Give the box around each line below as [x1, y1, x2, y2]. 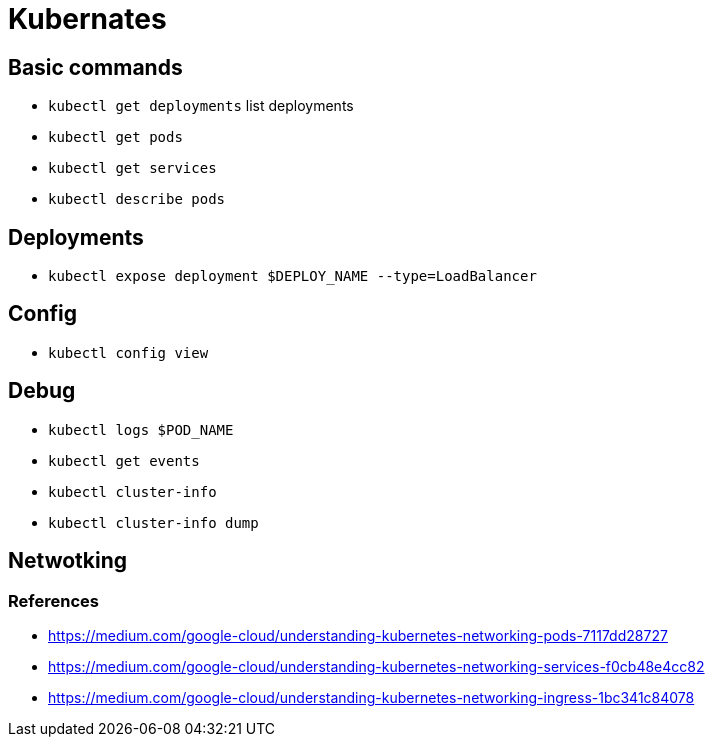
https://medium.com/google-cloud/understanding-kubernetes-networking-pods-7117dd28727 [48, 626, 668, 644]
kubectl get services [48, 160, 217, 177]
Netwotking [8, 548, 128, 574]
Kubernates [8, 2, 167, 36]
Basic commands [8, 54, 183, 80]
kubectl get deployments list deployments [48, 97, 354, 115]
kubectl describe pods [48, 191, 226, 208]
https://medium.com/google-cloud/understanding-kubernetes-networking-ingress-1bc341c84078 [48, 688, 695, 706]
